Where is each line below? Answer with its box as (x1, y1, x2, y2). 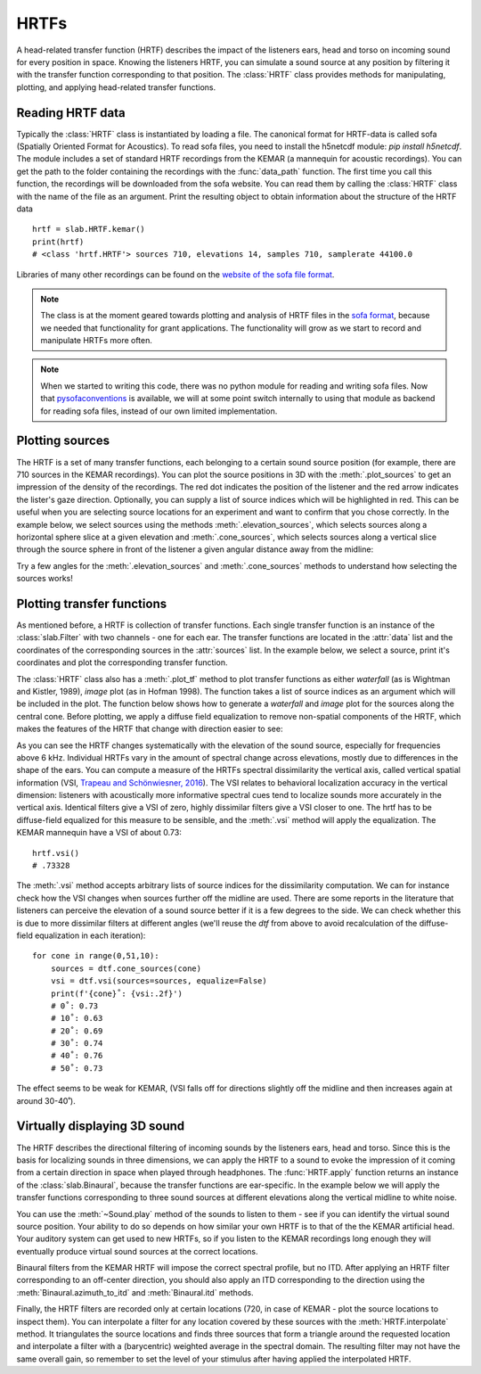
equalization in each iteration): (34, 930, 146, 941)
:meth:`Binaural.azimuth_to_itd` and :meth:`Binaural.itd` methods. (16, 1287, 254, 1297)
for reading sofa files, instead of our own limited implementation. (40, 406, 278, 416)
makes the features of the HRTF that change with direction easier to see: (16, 723, 283, 735)
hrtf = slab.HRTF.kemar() (32, 224, 146, 234)
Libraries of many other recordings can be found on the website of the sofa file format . (16, 268, 335, 280)
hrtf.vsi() (32, 848, 80, 858)
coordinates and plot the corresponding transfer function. (16, 657, 228, 668)
